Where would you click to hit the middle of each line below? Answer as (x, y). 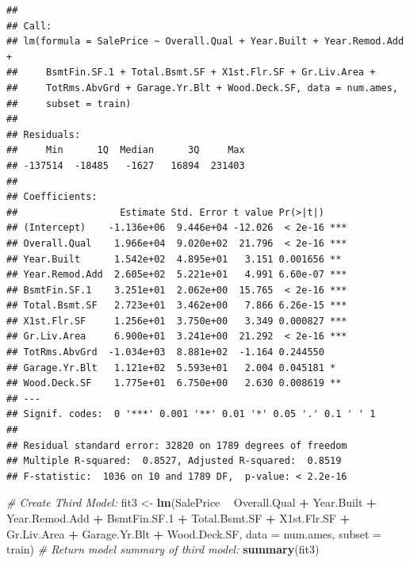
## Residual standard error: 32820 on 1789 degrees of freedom (177, 445)
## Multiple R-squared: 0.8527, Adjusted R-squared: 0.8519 (174, 461)
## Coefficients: (52, 197)
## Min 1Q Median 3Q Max (126, 150)
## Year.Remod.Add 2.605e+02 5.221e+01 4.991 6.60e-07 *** (177, 275)
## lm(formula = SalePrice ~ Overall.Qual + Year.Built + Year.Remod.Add (205, 42)
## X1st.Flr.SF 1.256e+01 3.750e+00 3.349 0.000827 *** (177, 321)
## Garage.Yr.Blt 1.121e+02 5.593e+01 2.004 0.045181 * (171, 368)
